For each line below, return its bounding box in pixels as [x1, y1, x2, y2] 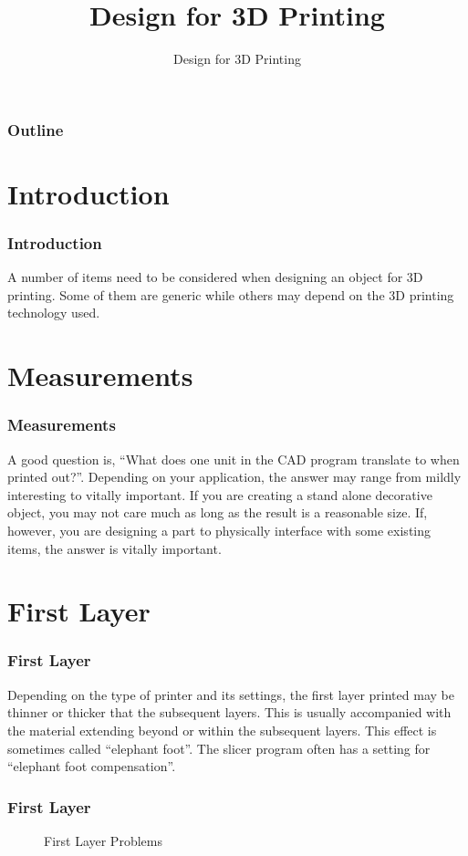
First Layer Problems [44, 830, 162, 850]
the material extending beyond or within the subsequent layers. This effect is [7, 720, 437, 739]
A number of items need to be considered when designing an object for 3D [7, 267, 423, 287]
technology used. [7, 303, 100, 322]
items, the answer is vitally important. [7, 538, 222, 558]
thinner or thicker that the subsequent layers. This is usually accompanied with [7, 703, 452, 722]
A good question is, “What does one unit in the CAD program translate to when [7, 449, 460, 468]
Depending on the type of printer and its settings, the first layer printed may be [7, 684, 454, 704]
